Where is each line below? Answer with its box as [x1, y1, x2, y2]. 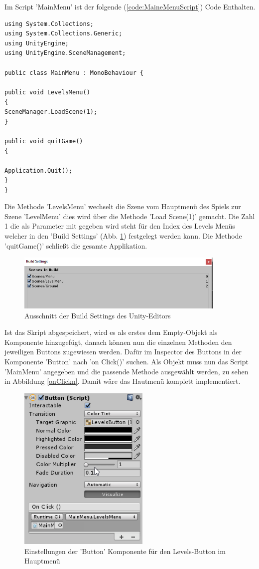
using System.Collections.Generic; [4, 30, 123, 37]
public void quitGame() [4, 137, 83, 145]
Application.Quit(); [4, 167, 73, 174]
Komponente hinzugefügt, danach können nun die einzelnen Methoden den [4, 336, 232, 347]
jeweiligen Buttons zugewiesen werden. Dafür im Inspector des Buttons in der [4, 346, 242, 357]
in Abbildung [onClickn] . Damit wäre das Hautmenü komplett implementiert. [4, 376, 241, 386]
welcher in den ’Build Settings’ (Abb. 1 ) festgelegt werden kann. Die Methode [4, 231, 242, 241]
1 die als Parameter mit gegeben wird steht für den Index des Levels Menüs [4, 221, 235, 231]
